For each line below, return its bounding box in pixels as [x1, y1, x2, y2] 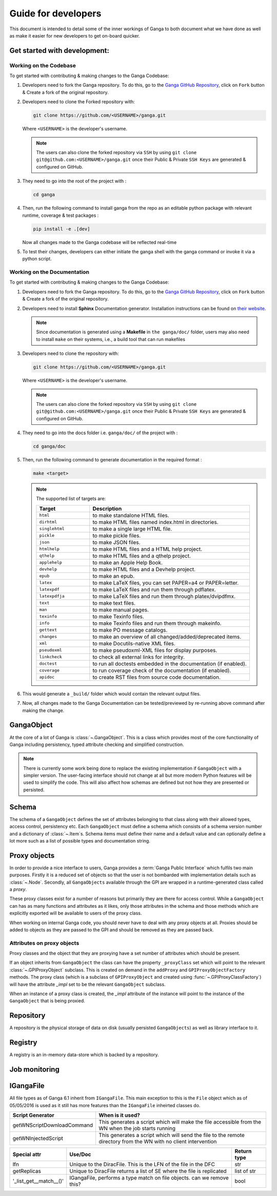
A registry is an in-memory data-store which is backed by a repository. [9, 1052, 159, 1058]
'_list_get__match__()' [12, 1177, 64, 1184]
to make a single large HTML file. [92, 525, 172, 532]
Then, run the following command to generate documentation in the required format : [22, 457, 202, 463]
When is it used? [98, 1111, 141, 1118]
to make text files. [92, 599, 136, 606]
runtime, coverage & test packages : [22, 212, 99, 218]
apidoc [39, 675, 55, 680]
